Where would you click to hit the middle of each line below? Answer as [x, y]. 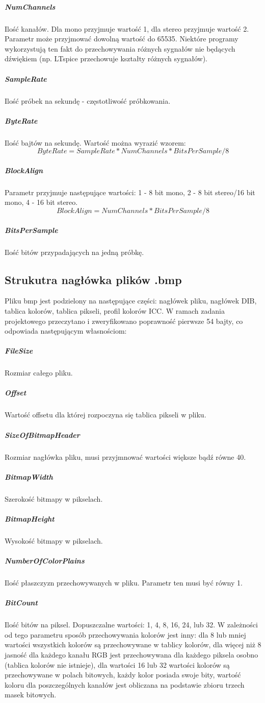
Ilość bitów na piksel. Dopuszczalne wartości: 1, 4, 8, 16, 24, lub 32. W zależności [131, 625]
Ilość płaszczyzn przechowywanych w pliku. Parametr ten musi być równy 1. [124, 583]
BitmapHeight [30, 518]
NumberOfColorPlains [45, 561]
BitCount [21, 603]
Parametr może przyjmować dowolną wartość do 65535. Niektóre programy [122, 39]
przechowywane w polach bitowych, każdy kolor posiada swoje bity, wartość [123, 675]
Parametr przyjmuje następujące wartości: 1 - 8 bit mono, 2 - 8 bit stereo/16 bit [130, 192]
